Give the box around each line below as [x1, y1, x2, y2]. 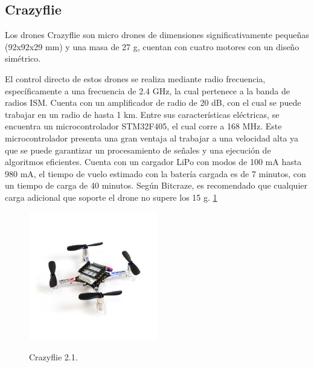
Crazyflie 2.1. [29, 351, 78, 363]
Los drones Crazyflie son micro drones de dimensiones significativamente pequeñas [5, 28, 309, 41]
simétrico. [5, 52, 41, 65]
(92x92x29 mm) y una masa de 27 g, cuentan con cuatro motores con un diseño [5, 40, 300, 53]
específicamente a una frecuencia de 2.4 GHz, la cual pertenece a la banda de [5, 84, 290, 97]
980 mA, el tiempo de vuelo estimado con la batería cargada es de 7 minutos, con [5, 167, 306, 180]
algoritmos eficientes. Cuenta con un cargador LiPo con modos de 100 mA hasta [5, 155, 302, 168]
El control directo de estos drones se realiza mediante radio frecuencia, [5, 72, 266, 85]
